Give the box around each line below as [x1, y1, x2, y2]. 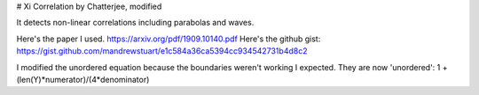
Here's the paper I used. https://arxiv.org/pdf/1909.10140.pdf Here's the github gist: [16, 33, 321, 44]
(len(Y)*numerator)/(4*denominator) [16, 74, 150, 84]
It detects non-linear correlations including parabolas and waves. [16, 18, 255, 28]
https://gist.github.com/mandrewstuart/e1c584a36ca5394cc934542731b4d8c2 [16, 46, 308, 56]
